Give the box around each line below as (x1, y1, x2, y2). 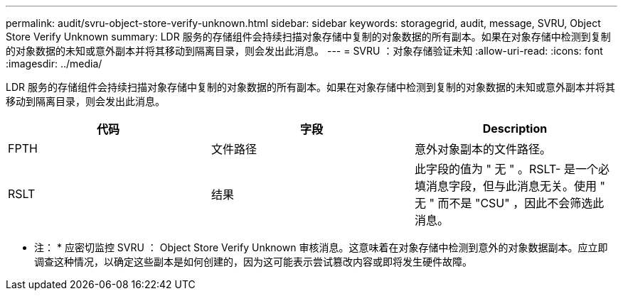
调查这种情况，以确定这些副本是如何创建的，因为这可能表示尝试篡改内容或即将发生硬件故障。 (34, 256, 472, 268)
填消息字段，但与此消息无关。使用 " (414, 179, 605, 193)
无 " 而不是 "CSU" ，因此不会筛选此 (414, 196, 605, 210)
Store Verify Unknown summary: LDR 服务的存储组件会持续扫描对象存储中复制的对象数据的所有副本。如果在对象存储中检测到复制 (6, 31, 611, 43)
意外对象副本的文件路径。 (414, 142, 551, 156)
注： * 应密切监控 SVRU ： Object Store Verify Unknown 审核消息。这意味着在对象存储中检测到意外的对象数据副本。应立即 (34, 241, 608, 253)
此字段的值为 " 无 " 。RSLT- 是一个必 (414, 162, 609, 176)
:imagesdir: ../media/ (6, 57, 102, 70)
